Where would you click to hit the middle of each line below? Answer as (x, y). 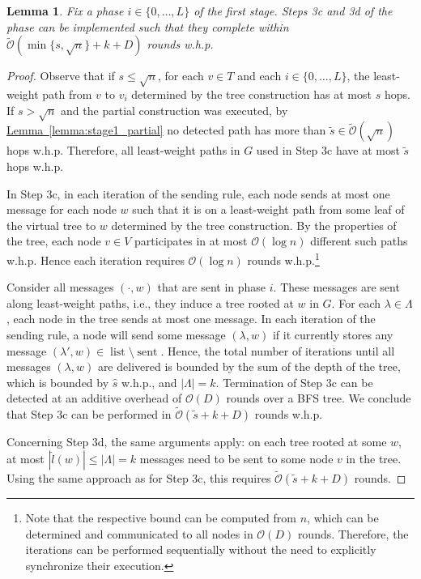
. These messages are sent (336, 287)
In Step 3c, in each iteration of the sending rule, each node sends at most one (198, 193)
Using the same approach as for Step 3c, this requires (139, 477)
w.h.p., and (149, 382)
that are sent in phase (212, 287)
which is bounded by (58, 382)
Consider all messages (60, 287)
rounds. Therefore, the (353, 533)
